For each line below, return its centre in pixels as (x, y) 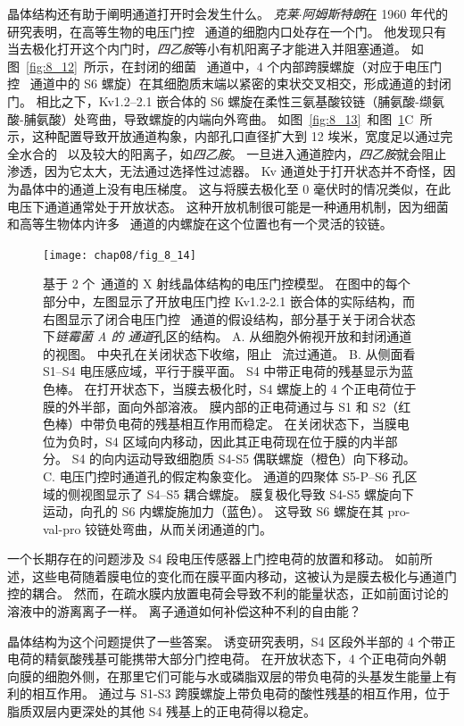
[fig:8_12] (52, 66)
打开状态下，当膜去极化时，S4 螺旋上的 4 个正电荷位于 (257, 388)
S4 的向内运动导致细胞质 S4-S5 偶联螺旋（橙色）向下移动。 (244, 459)
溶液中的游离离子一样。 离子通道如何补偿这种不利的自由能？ (184, 611)
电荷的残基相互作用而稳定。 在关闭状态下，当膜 (257, 424)
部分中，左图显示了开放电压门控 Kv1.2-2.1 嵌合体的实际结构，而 (229, 300)
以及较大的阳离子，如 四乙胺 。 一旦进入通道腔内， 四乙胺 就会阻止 (257, 153)
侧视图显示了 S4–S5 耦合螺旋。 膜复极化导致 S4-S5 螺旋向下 (241, 493)
